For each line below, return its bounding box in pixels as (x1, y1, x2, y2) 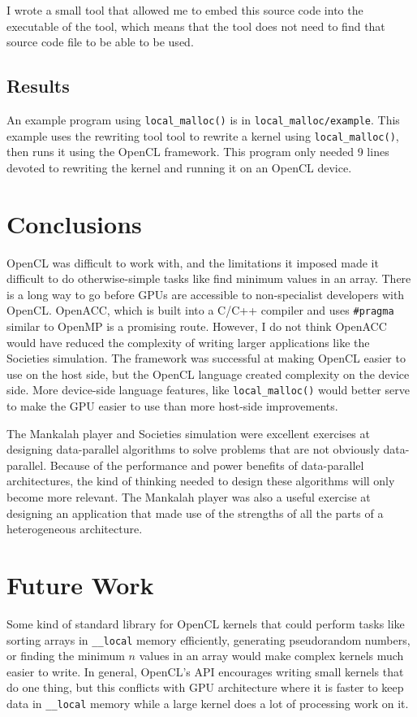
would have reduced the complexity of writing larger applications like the (6, 333, 370, 350)
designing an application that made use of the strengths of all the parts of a (6, 504, 384, 521)
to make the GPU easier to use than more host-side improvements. (6, 398, 338, 415)
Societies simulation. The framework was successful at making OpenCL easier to (6, 350, 406, 367)
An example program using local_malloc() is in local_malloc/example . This (6, 111, 400, 128)
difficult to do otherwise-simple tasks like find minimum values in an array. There (6, 270, 411, 287)
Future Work (6, 568, 154, 602)
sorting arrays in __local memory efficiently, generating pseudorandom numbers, (6, 631, 411, 648)
